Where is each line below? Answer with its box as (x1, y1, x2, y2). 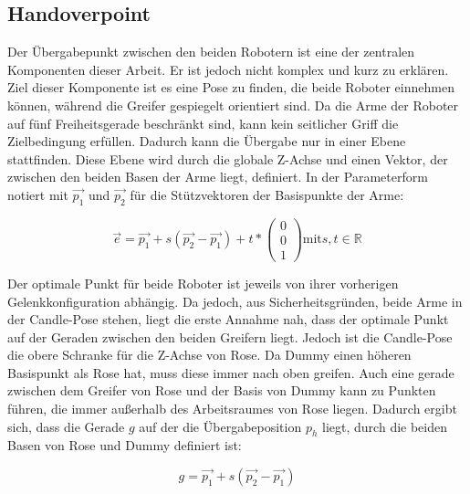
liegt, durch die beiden (322, 416, 448, 436)
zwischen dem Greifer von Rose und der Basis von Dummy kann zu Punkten (7, 381, 436, 400)
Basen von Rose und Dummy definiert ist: (7, 436, 242, 455)
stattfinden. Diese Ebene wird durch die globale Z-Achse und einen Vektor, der (7, 149, 448, 168)
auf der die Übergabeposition (139, 416, 302, 436)
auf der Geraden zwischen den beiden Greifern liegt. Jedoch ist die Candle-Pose (7, 327, 453, 346)
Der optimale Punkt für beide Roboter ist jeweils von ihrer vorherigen (7, 273, 399, 292)
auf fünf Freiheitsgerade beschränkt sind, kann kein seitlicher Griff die (7, 113, 399, 132)
